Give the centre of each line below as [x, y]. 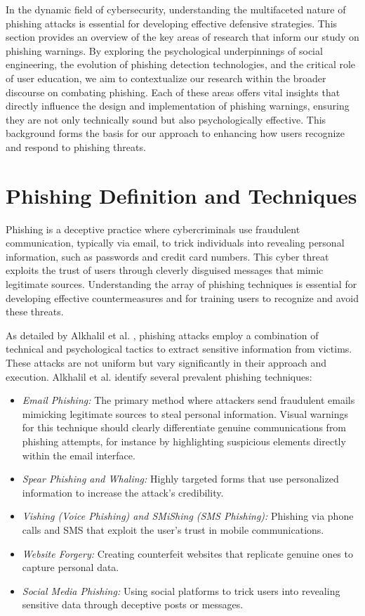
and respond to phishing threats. [76, 146]
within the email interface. [79, 455]
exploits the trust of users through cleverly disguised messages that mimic [165, 270]
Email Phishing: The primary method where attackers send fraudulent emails [188, 400]
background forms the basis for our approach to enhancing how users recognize [175, 133]
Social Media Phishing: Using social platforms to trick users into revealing [181, 590]
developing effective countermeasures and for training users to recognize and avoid [182, 297]
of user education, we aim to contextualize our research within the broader [166, 78]
